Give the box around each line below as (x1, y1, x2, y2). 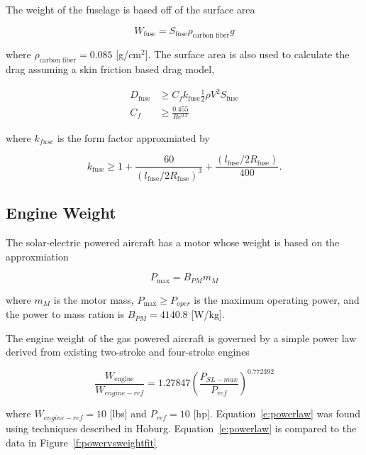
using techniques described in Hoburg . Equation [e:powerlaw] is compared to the (6, 420, 357, 435)
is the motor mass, (53, 292, 134, 307)
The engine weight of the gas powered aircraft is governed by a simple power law (6, 330, 357, 345)
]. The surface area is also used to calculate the (145, 47, 350, 62)
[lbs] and (109, 406, 147, 421)
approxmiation (6, 248, 69, 263)
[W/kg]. (191, 307, 225, 322)
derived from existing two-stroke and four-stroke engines (6, 344, 250, 359)
